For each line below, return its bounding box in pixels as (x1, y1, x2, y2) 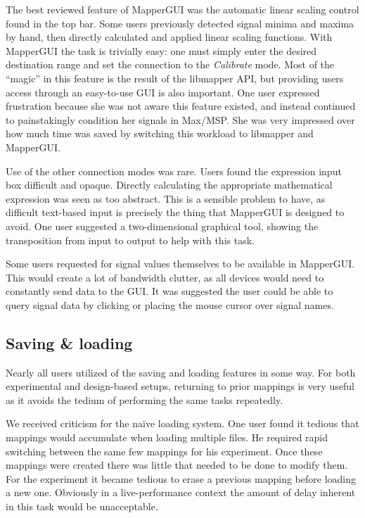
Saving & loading (6, 331, 133, 353)
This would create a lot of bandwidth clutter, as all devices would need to (6, 270, 324, 284)
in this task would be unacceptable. (6, 499, 158, 514)
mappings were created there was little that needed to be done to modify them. (6, 457, 348, 472)
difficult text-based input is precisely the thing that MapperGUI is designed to (6, 205, 345, 220)
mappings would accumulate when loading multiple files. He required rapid (6, 430, 328, 445)
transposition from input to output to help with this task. (6, 232, 255, 247)
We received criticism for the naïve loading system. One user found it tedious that (6, 416, 359, 431)
